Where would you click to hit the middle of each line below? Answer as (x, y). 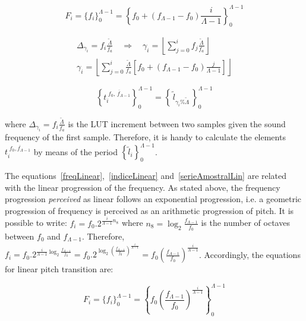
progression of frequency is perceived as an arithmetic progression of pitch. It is (149, 210)
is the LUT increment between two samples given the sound (177, 123)
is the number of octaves (245, 223)
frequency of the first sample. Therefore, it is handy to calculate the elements (145, 137)
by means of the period (76, 151)
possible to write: (36, 223)
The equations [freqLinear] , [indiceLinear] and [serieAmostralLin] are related (146, 176)
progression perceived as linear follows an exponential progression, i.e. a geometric (153, 199)
